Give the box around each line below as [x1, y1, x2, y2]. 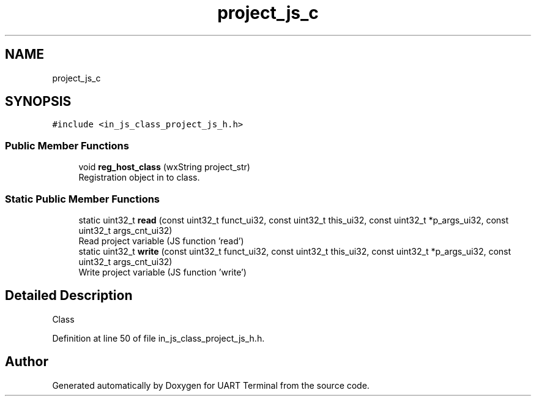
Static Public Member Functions [5, 192, 160, 205]
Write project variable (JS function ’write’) [78, 266, 247, 277]
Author [5, 354, 48, 370]
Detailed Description [5, 288, 133, 304]
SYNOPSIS [5, 94, 72, 110]
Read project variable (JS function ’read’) [78, 235, 244, 246]
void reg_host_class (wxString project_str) [78, 162, 250, 173]
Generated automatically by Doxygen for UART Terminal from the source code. [52, 380, 370, 391]
